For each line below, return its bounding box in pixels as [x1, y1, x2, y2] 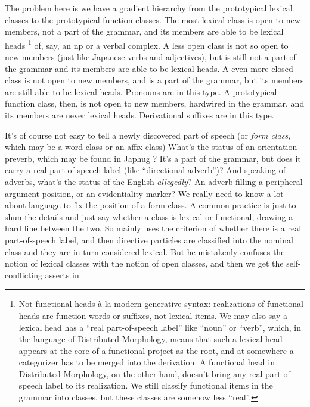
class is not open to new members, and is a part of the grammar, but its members [5, 74, 304, 86]
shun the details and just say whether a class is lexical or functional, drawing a [5, 210, 293, 223]
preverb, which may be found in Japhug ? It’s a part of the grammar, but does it [5, 152, 301, 164]
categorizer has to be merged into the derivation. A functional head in [18, 356, 275, 368]
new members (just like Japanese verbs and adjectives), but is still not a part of [5, 51, 296, 63]
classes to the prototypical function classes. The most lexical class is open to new [5, 13, 300, 26]
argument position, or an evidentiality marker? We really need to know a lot [5, 187, 284, 199]
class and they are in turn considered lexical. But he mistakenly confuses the [5, 245, 285, 258]
